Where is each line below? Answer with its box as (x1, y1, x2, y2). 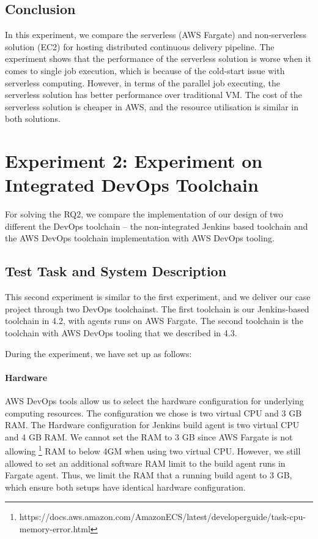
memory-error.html (19, 522, 91, 535)
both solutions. (5, 112, 61, 125)
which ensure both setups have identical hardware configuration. (5, 480, 246, 493)
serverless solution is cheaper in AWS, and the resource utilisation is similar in (5, 100, 299, 113)
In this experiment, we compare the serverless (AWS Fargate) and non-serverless (5, 28, 306, 41)
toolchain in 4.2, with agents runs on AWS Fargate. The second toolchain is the (5, 314, 303, 327)
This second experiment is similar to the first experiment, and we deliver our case (5, 290, 311, 303)
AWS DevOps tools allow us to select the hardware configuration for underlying (5, 394, 304, 407)
